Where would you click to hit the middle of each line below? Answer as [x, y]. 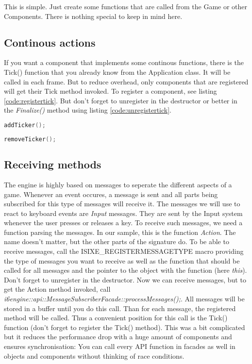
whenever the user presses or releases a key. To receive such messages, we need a [123, 223]
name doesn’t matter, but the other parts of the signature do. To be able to [117, 241]
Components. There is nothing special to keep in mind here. [93, 16]
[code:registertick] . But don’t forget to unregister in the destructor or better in [121, 100]
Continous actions [50, 42]
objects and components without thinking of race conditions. [94, 356]
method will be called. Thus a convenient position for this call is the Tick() [116, 318]
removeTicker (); [30, 139]
